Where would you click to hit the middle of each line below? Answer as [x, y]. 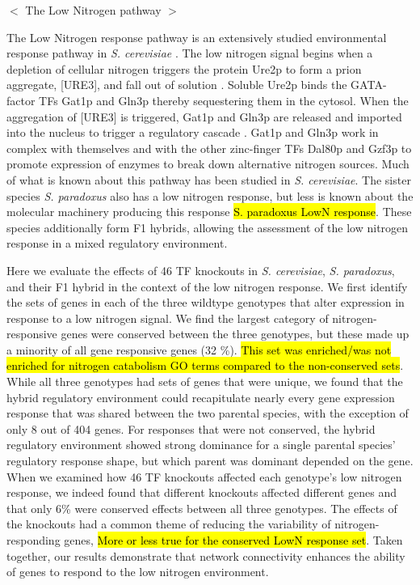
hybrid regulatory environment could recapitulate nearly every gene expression [201, 397]
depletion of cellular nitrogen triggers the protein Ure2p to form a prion [184, 68]
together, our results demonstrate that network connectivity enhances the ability [206, 555]
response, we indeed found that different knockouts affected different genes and [202, 492]
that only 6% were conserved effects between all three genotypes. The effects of [202, 508]
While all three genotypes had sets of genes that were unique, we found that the [205, 382]
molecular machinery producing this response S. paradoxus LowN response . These [209, 212]
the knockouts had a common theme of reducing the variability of [169, 524]
